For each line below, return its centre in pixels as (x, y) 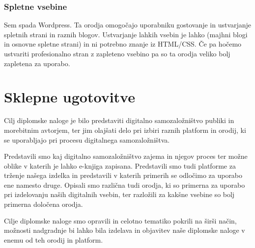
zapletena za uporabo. (37, 63)
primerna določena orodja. (43, 204)
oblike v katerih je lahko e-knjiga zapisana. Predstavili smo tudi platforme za (120, 165)
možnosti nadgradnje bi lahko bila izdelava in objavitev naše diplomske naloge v (125, 230)
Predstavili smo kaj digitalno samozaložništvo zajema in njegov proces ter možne (126, 156)
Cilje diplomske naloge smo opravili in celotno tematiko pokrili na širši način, (120, 220)
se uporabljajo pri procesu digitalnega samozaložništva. (87, 139)
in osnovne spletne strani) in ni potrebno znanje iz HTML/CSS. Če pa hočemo (123, 44)
